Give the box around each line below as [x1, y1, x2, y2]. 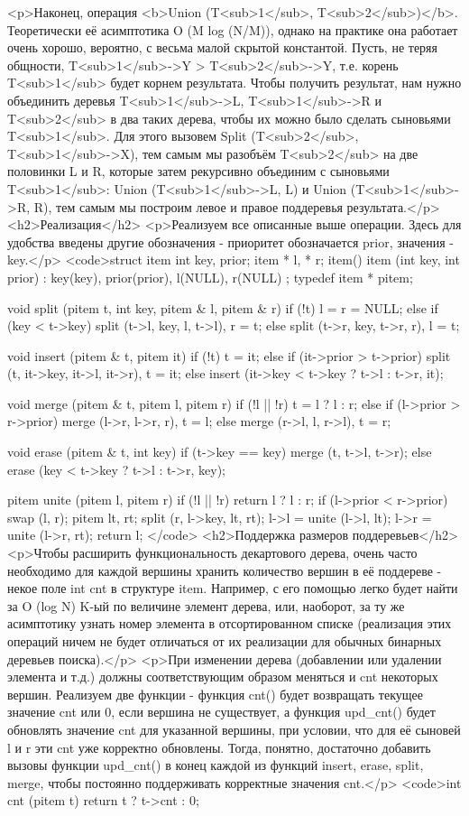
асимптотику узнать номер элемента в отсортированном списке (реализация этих [7, 614, 452, 633]
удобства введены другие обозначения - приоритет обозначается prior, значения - [7, 232, 454, 251]
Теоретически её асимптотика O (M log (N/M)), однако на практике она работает [7, 20, 458, 39]
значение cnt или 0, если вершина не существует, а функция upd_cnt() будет [7, 702, 436, 721]
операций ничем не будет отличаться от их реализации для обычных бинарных [7, 632, 442, 650]
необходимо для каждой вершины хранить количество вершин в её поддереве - [7, 561, 442, 580]
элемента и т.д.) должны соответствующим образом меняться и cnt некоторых [7, 667, 438, 686]
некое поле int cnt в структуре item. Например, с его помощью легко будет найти [7, 579, 458, 598]
